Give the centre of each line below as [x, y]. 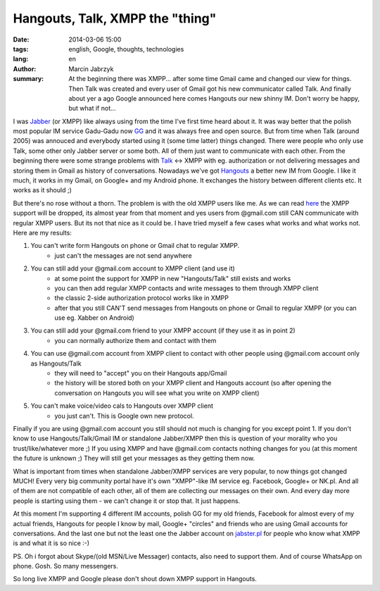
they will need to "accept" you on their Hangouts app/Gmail [141, 373]
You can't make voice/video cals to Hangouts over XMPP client [122, 406]
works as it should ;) [42, 190]
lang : [21, 59]
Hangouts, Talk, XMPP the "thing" [115, 18]
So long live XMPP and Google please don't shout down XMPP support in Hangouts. [135, 579]
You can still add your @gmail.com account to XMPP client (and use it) [133, 268]
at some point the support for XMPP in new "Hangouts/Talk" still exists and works [173, 278]
